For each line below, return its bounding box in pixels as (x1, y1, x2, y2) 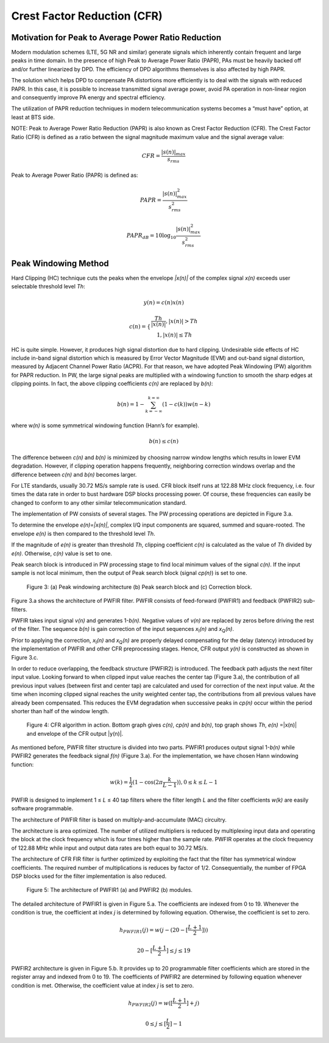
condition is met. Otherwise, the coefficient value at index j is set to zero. (11, 981, 194, 989)
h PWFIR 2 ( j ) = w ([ (128, 1000, 173, 1008)
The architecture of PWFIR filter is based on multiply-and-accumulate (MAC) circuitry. (11, 816, 227, 823)
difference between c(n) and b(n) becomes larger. (11, 471, 137, 478)
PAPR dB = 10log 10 (126, 232, 177, 241)
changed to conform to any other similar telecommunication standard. (11, 499, 187, 506)
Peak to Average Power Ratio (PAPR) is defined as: (11, 171, 138, 179)
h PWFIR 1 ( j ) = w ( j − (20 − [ (119, 927, 188, 935)
